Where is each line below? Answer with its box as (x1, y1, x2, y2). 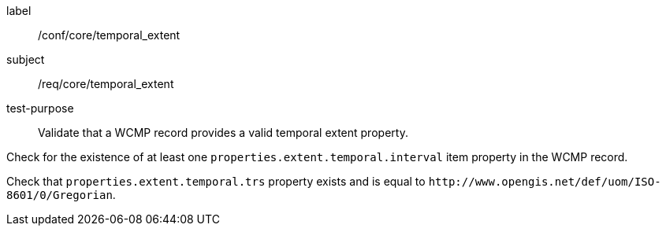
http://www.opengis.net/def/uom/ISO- (428, 175, 661, 188)
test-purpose (6, 101, 74, 115)
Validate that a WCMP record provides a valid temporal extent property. (38, 126, 408, 139)
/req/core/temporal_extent (38, 77, 174, 90)
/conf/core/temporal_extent (38, 28, 180, 42)
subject (6, 53, 45, 66)
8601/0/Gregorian (6, 189, 113, 201)
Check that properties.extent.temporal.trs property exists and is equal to (6, 175, 426, 188)
